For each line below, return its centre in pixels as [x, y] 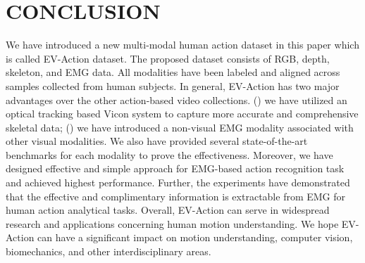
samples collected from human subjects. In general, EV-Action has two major [173, 85]
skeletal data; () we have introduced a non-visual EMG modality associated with [180, 127]
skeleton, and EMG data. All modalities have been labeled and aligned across [173, 72]
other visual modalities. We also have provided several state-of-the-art [157, 141]
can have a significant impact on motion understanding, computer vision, [195, 237]
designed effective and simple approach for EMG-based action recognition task [175, 168]
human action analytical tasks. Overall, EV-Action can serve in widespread [168, 210]
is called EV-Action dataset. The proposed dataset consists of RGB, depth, [168, 58]
